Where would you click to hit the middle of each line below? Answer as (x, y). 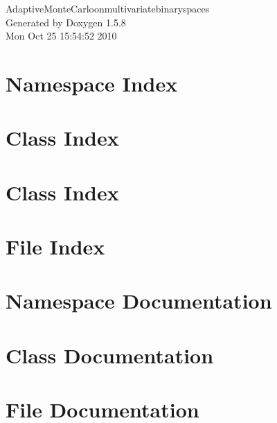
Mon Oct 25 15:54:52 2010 (61, 36)
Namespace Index (92, 83)
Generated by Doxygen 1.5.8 (66, 22)
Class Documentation (110, 355)
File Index (55, 247)
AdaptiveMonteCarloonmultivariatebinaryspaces (108, 8)
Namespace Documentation (139, 301)
